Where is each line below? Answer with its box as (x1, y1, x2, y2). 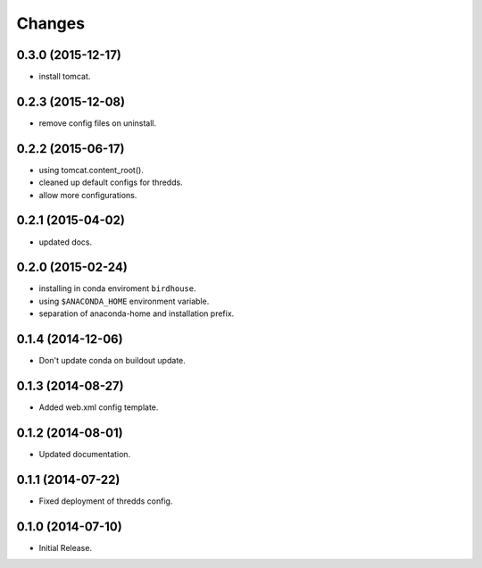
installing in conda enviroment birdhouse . (38, 283, 196, 294)
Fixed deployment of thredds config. (38, 496, 173, 506)
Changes (16, 13, 85, 33)
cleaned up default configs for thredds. (38, 177, 183, 188)
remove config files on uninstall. (38, 117, 157, 129)
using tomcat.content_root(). (38, 164, 145, 175)
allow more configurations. (38, 189, 137, 200)
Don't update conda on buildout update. (38, 355, 187, 366)
